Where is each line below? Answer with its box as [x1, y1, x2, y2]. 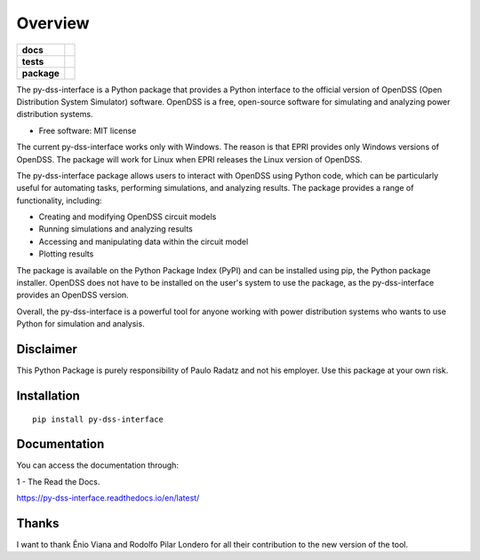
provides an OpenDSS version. [16, 289, 129, 301]
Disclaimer [16, 342, 77, 357]
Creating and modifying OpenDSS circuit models [38, 211, 217, 222]
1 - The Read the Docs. [16, 476, 100, 487]
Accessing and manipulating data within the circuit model [38, 236, 249, 247]
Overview [16, 13, 90, 33]
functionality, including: [16, 195, 102, 206]
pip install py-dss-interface [32, 414, 164, 424]
